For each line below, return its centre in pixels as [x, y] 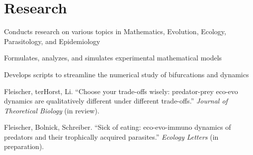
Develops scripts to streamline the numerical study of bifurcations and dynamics [126, 74]
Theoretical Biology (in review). [52, 110]
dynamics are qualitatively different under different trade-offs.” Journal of [116, 101]
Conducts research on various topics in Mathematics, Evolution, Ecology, [115, 31]
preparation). [24, 146]
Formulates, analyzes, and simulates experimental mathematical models [113, 58]
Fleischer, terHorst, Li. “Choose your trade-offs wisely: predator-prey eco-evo [121, 91]
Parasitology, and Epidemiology [52, 41]
